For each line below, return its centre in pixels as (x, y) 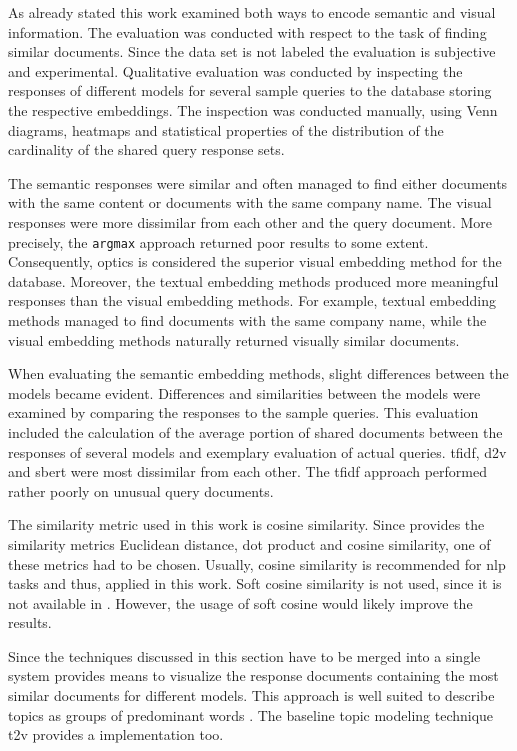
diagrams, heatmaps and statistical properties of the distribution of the (226, 129)
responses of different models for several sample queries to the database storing (250, 90)
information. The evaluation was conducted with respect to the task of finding (247, 31)
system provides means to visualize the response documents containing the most (253, 675)
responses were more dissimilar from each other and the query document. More (250, 221)
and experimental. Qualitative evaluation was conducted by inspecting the (235, 70)
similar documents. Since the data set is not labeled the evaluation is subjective (252, 51)
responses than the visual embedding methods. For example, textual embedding (252, 300)
